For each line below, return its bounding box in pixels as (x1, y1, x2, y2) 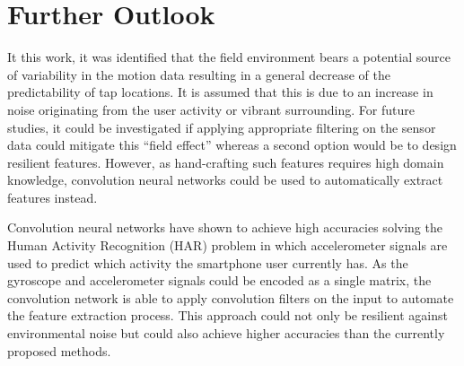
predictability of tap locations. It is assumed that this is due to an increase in (7, 83, 433, 101)
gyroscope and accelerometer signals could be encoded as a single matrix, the (7, 271, 432, 290)
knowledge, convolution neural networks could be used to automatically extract (7, 170, 443, 189)
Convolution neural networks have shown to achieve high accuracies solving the (7, 218, 442, 237)
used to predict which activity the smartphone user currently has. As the (7, 253, 408, 272)
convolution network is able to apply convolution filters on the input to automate (7, 288, 454, 307)
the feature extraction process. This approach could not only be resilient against (7, 306, 448, 325)
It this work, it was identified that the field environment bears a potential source (7, 48, 451, 66)
